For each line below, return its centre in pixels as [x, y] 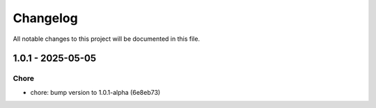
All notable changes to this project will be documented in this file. [107, 39]
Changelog [45, 18]
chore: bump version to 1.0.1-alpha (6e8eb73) [95, 92]
